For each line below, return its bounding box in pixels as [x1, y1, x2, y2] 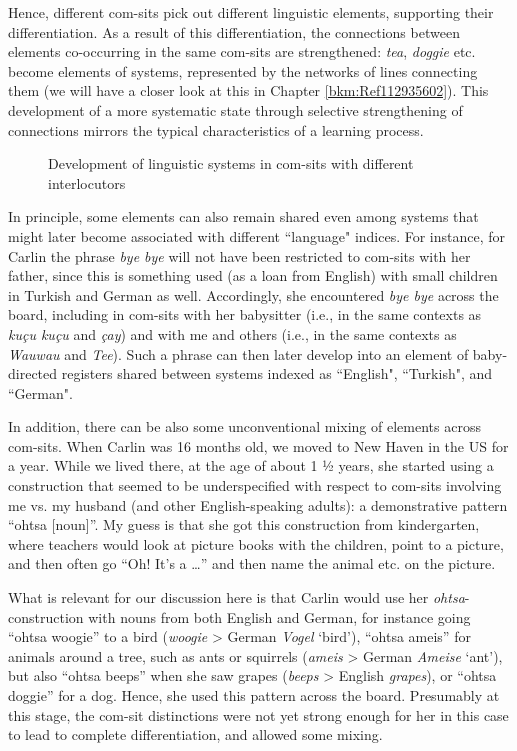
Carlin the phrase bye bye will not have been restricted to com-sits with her [8, 245, 471, 266]
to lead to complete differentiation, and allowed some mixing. [8, 724, 383, 745]
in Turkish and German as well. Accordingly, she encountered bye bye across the [8, 284, 499, 305]
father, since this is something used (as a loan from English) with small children [8, 265, 498, 286]
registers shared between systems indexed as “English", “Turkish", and [61, 363, 493, 384]
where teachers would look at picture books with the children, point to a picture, [8, 533, 504, 554]
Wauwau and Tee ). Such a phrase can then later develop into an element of [8, 343, 469, 364]
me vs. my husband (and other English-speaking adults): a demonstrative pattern [8, 494, 508, 515]
